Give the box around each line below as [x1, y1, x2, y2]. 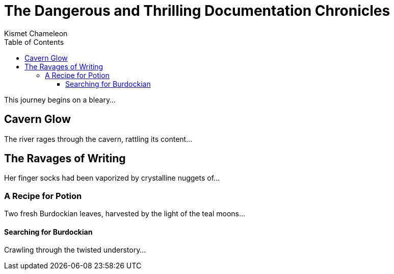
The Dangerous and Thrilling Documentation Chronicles [4, 2, 390, 19]
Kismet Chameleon [4, 29, 68, 38]
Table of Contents [4, 37, 64, 46]
